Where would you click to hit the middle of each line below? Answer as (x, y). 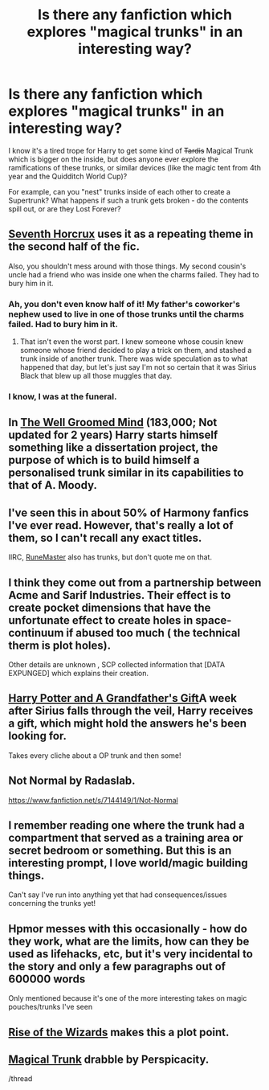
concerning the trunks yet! (52, 904)
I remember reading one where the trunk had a (126, 825)
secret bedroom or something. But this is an (120, 850)
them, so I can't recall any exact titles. (105, 537)
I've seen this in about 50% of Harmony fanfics (128, 512)
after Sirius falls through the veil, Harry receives (131, 711)
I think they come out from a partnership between (135, 582)
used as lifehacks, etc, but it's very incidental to (130, 954)
